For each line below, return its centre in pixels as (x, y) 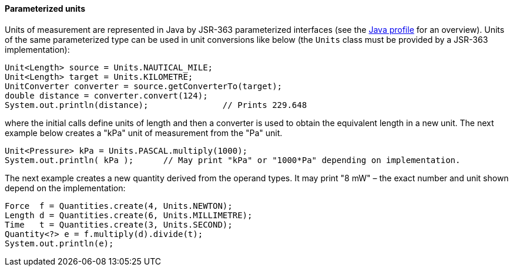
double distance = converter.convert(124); (106, 95)
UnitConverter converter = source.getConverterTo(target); (144, 86)
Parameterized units (45, 9)
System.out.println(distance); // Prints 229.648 (156, 105)
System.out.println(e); (59, 243)
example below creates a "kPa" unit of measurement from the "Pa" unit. (144, 133)
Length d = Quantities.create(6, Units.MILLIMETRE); (129, 215)
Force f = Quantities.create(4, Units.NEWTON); (119, 206)
